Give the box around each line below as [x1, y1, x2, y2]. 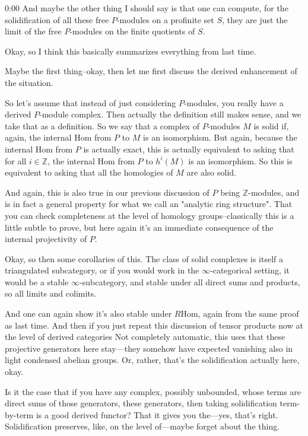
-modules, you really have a [183, 96, 284, 109]
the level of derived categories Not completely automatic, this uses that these [5, 330, 285, 343]
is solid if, [253, 119, 289, 132]
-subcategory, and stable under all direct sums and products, [80, 275, 300, 288]
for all [5, 154, 27, 167]
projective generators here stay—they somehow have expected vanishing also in [5, 342, 293, 354]
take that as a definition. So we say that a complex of [5, 119, 199, 132]
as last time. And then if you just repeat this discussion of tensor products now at [5, 319, 303, 331]
